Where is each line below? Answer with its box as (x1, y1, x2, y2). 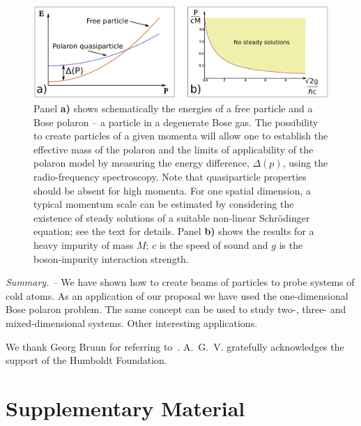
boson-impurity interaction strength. (33, 251, 189, 266)
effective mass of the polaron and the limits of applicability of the (33, 142, 314, 156)
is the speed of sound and (159, 237, 268, 252)
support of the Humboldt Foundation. (6, 353, 167, 367)
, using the (282, 155, 328, 170)
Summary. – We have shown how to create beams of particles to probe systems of (6, 275, 355, 289)
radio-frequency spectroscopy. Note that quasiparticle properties (33, 169, 307, 184)
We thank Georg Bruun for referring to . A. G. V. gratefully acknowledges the (6, 339, 344, 353)
